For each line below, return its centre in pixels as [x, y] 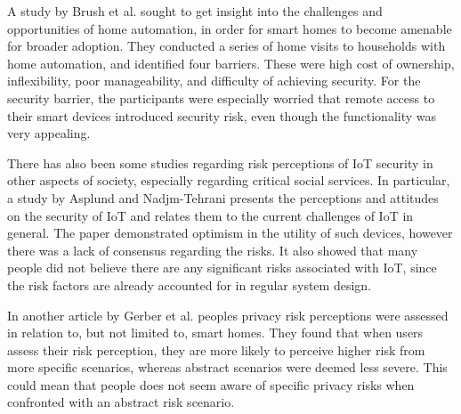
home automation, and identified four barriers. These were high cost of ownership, [231, 63]
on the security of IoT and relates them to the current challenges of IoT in [210, 215]
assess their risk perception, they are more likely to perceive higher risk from [216, 349]
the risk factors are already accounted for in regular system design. [189, 284]
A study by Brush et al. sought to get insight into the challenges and [195, 11]
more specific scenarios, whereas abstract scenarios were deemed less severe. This [227, 367]
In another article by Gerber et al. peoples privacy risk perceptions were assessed [228, 315]
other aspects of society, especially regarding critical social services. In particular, [229, 180]
